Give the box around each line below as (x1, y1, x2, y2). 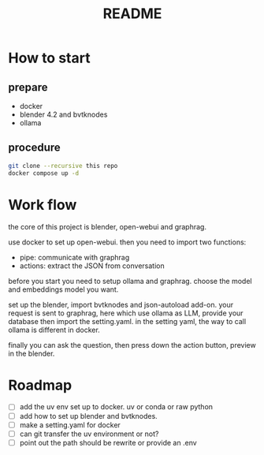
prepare (8, 80, 48, 94)
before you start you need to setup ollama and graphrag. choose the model (8, 276, 252, 285)
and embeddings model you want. (8, 285, 119, 294)
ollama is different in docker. (8, 325, 100, 334)
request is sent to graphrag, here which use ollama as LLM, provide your (8, 308, 244, 318)
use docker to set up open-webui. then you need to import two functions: (8, 237, 247, 247)
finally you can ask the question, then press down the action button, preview (8, 340, 256, 349)
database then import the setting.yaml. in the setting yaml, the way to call (8, 316, 247, 326)
